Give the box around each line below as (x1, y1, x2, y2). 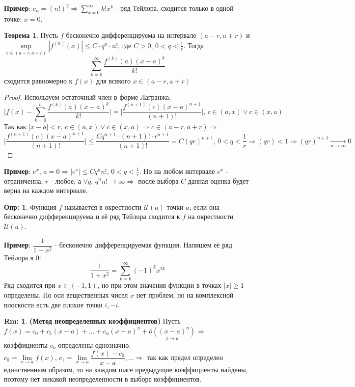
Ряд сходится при (4, 280, 55, 290)
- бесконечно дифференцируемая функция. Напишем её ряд (55, 240, 232, 249)
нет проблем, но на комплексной (136, 289, 234, 300)
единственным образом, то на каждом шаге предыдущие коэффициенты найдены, (4, 364, 248, 374)
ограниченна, (4, 175, 43, 186)
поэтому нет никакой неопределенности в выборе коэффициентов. (4, 374, 202, 384)
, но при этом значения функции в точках (97, 280, 221, 290)
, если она (189, 201, 219, 212)
